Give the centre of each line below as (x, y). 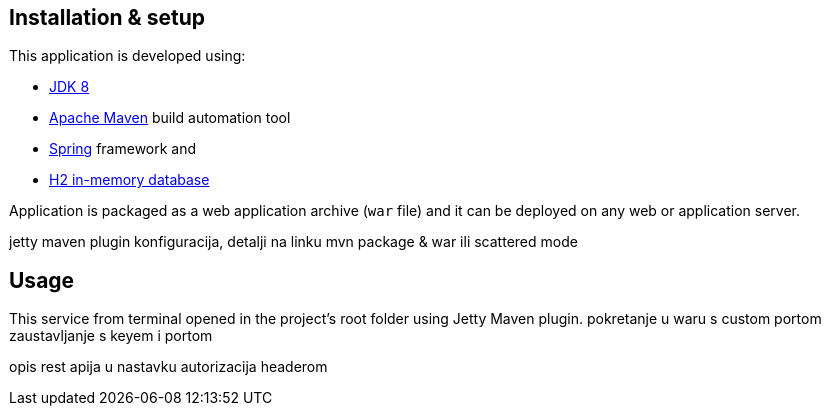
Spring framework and (123, 149)
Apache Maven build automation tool (170, 118)
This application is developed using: (127, 56)
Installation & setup (107, 17)
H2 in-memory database (129, 180)
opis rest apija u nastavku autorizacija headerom (168, 367)
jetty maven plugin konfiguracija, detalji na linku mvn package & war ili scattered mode (293, 242)
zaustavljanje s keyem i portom (111, 336)
